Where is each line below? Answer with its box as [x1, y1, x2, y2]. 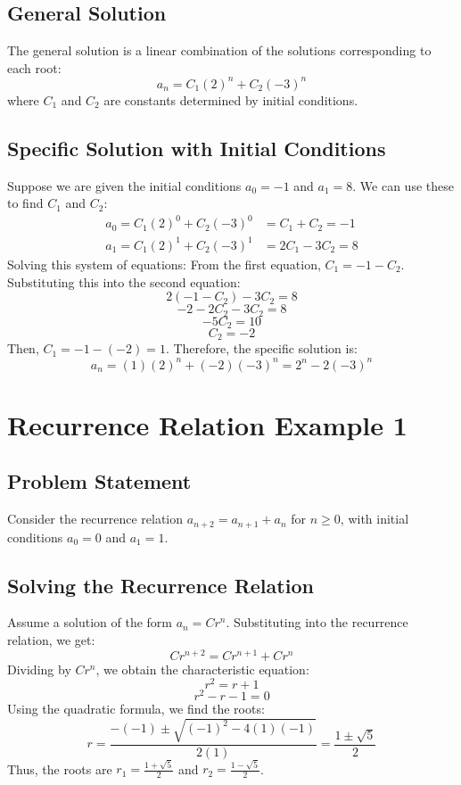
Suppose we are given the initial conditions [7, 176, 242, 194]
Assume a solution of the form [7, 613, 172, 632]
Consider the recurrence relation [7, 509, 184, 528]
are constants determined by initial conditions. [103, 90, 358, 109]
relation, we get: [7, 631, 95, 649]
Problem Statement [7, 467, 192, 495]
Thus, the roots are [7, 759, 112, 778]
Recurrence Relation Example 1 [7, 406, 407, 442]
